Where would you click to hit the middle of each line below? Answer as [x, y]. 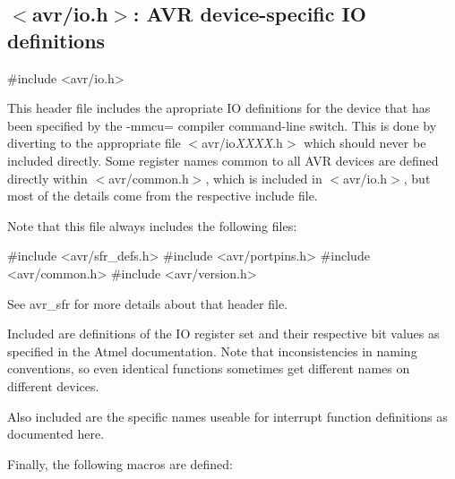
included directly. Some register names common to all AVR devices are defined [223, 160]
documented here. [56, 434]
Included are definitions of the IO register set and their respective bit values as [223, 334]
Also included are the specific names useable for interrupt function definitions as [227, 416]
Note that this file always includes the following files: [152, 225]
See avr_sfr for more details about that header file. [148, 303]
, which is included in [264, 178]
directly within [47, 178]
